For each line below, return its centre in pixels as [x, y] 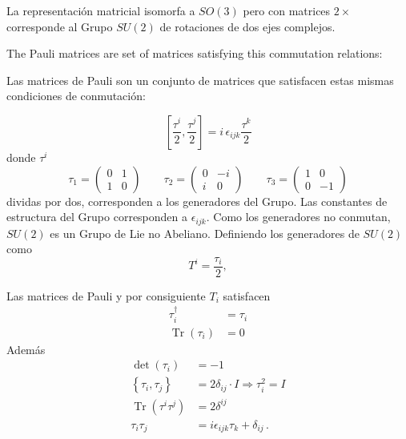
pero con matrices [287, 10]
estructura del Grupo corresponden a [97, 217]
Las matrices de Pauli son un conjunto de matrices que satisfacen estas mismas [200, 80]
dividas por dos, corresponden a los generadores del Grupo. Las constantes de [197, 201]
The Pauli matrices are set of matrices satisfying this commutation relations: [195, 53]
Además [26, 349]
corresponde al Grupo [60, 26]
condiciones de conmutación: [76, 96]
